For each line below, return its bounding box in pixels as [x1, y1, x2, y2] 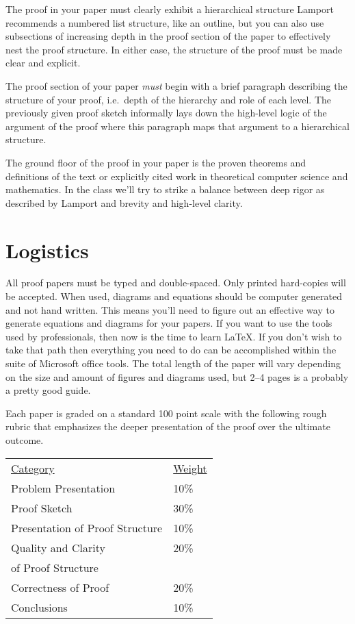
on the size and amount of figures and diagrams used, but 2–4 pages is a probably [5, 369, 349, 384]
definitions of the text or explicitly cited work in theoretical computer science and [5, 169, 348, 183]
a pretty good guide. [5, 383, 91, 397]
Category [11, 460, 55, 476]
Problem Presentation [11, 479, 116, 496]
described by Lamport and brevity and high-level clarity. [5, 195, 243, 210]
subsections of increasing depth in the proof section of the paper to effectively [5, 29, 331, 43]
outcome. [5, 432, 44, 447]
